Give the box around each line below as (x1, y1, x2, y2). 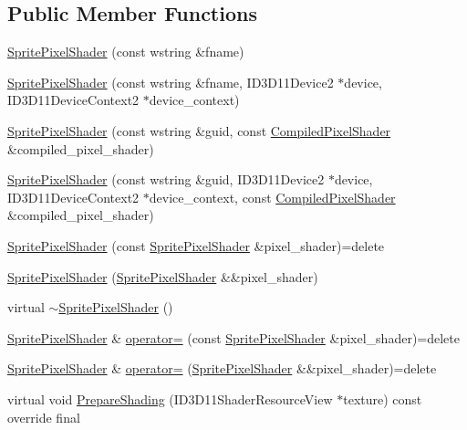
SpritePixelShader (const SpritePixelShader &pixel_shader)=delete (7, 236, 385, 255)
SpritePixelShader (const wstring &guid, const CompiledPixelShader (7, 121, 391, 140)
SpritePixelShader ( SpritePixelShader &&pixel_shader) (7, 267, 318, 286)
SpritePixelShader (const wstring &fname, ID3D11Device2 (7, 72, 334, 91)
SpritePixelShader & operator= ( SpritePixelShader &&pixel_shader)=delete (7, 359, 437, 378)
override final (7, 407, 80, 426)
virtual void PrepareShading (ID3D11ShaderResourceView (7, 389, 333, 408)
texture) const (343, 389, 422, 408)
